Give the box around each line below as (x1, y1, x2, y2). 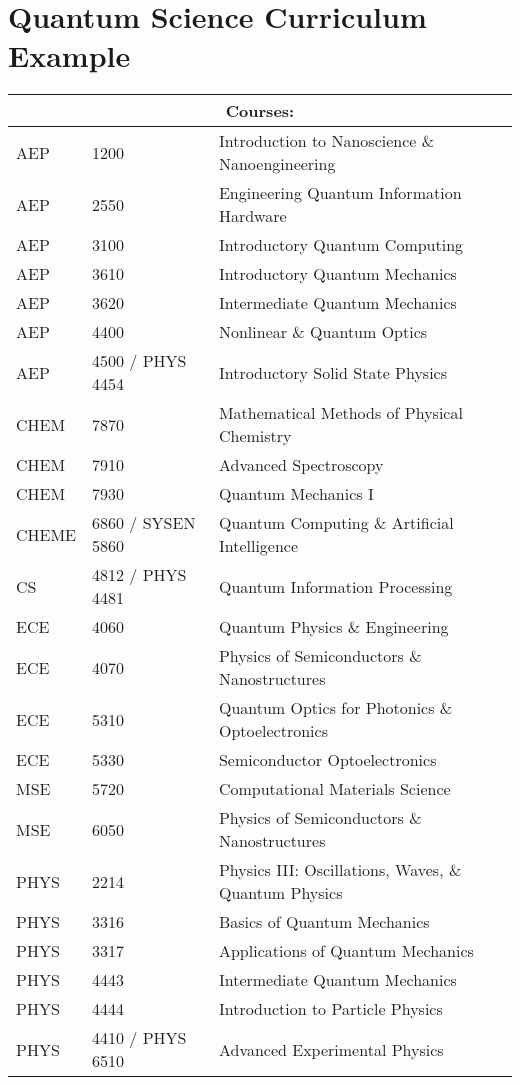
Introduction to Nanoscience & (218, 129, 435, 153)
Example (8, 35, 131, 76)
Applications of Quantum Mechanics (218, 939, 474, 963)
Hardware (218, 204, 287, 228)
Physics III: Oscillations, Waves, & (218, 858, 462, 882)
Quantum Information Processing (218, 574, 453, 598)
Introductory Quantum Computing (218, 233, 464, 257)
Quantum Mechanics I (218, 482, 374, 506)
